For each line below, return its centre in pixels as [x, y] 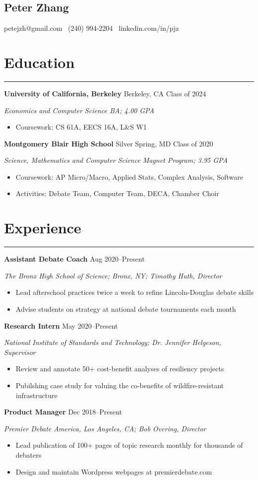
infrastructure [36, 395]
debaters [29, 454]
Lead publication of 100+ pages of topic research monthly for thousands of [129, 445]
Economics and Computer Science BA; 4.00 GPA [79, 110]
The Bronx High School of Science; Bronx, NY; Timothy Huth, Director [113, 275]
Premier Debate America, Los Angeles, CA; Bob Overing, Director [105, 428]
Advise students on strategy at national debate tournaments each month [126, 309]
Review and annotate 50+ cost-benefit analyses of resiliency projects [120, 369]
